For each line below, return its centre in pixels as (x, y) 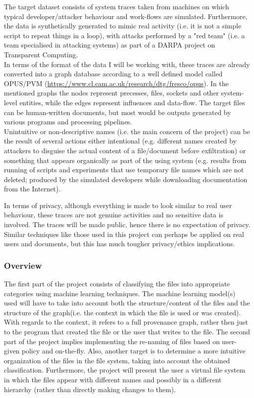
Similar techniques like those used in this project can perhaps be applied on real (124, 234)
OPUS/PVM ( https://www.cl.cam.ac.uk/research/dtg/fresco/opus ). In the (116, 83)
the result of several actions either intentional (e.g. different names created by (120, 141)
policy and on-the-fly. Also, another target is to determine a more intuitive (134, 351)
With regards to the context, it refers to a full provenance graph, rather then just (126, 322)
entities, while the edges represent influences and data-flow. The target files (132, 102)
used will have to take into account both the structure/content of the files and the (127, 303)
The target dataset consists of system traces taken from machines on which (116, 6)
